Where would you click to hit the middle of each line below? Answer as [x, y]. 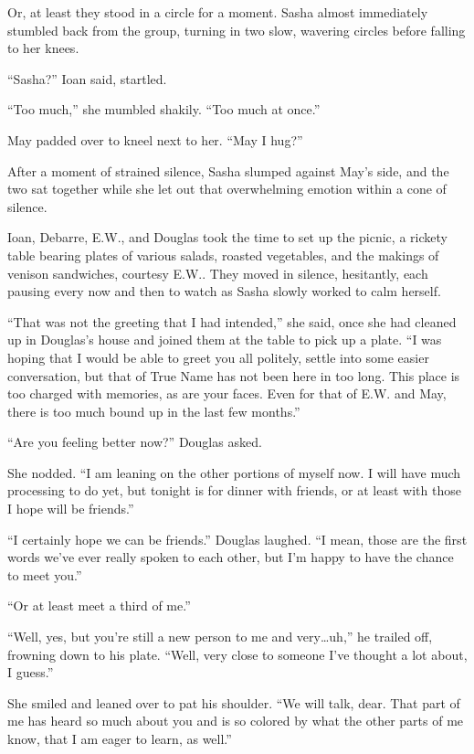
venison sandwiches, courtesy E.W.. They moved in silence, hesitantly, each [218, 273]
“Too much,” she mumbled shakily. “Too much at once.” [164, 109]
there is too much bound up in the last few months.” [154, 411]
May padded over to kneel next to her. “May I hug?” [155, 139]
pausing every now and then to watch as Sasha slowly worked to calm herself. [224, 291]
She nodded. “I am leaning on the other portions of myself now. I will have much [234, 472]
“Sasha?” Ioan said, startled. [87, 78]
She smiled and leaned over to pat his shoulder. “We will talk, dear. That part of [234, 702]
